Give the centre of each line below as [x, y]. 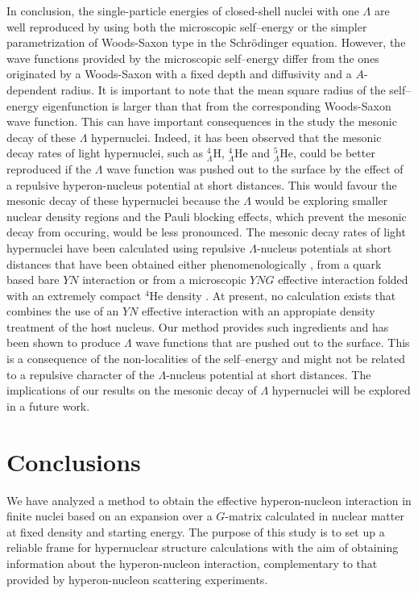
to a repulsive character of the [81, 374]
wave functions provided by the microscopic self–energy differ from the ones [193, 58]
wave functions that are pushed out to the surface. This [273, 342]
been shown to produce [64, 342]
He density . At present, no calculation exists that [273, 295]
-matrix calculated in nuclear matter [315, 516]
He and [252, 153]
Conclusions [74, 461]
